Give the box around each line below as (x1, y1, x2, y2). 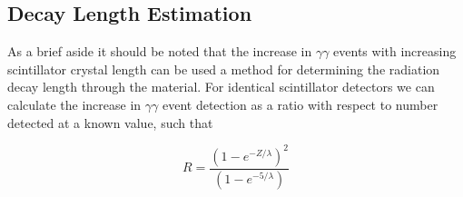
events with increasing (333, 42, 457, 61)
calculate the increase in (7, 94, 142, 113)
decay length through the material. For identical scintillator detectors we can (7, 77, 435, 96)
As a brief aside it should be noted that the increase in (7, 42, 312, 61)
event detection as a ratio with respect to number (162, 94, 438, 113)
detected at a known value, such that (7, 113, 213, 132)
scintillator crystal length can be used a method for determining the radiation (7, 59, 440, 78)
